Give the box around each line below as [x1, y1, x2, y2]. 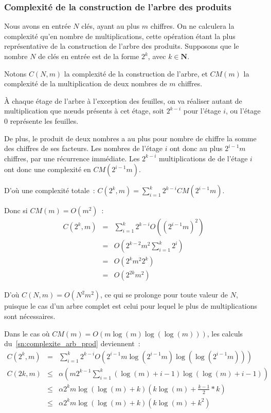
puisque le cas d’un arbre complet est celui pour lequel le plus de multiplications [4, 301, 258, 311]
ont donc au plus [170, 143, 223, 154]
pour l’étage [183, 105, 221, 116]
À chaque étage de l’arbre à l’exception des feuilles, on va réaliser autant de [4, 95, 242, 106]
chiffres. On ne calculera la [150, 21, 234, 31]
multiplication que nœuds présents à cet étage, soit [4, 105, 165, 116]
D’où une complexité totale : [4, 185, 95, 196]
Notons [4, 68, 27, 79]
